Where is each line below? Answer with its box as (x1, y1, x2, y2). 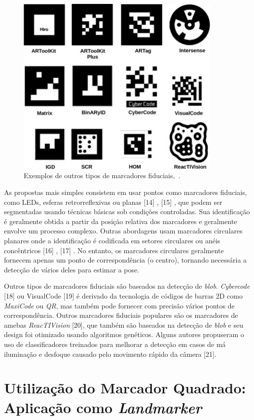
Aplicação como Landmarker (4, 397, 202, 418)
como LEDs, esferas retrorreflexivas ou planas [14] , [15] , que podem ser (4, 196, 222, 207)
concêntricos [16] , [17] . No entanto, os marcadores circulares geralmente (4, 245, 224, 255)
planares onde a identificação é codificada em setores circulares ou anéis (4, 235, 220, 246)
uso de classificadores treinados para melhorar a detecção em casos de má (4, 339, 226, 349)
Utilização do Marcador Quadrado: (4, 378, 246, 398)
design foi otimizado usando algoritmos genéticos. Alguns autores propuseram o (4, 329, 244, 340)
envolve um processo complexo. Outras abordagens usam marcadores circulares (4, 226, 243, 236)
